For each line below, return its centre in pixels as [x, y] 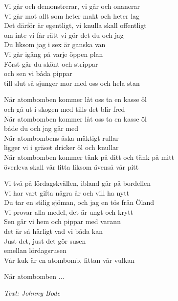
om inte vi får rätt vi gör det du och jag [64, 35]
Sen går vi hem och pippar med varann [62, 221]
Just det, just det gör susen [45, 240]
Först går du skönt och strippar [51, 63]
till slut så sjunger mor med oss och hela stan [72, 83]
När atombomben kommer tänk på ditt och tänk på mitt [89, 157]
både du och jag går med [41, 128]
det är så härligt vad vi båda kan [54, 231]
